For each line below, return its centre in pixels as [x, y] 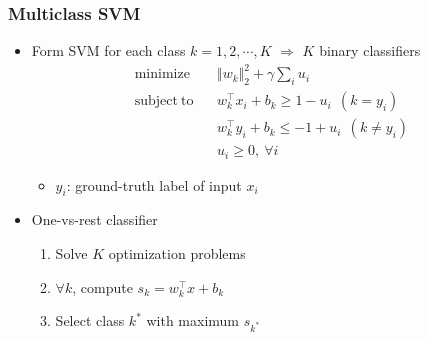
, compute [102, 286]
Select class [90, 320]
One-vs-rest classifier [94, 219]
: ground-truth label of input [154, 184]
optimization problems [177, 253]
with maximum [193, 320]
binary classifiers [370, 50]
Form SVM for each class [108, 50]
